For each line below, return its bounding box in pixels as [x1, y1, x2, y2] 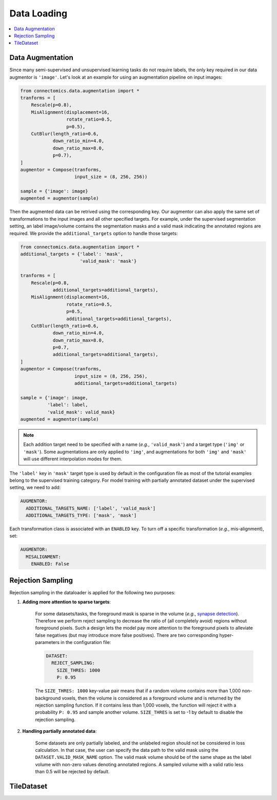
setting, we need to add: [9, 484, 61, 491]
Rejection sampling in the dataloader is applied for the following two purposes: [9, 589, 175, 595]
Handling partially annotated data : [22, 728, 97, 734]
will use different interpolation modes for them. [23, 456, 123, 462]
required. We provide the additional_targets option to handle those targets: [9, 230, 178, 236]
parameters [35, 639, 60, 646]
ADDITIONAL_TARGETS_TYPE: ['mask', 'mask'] [26, 513, 137, 518]
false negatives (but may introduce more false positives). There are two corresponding [35, 632, 219, 638]
